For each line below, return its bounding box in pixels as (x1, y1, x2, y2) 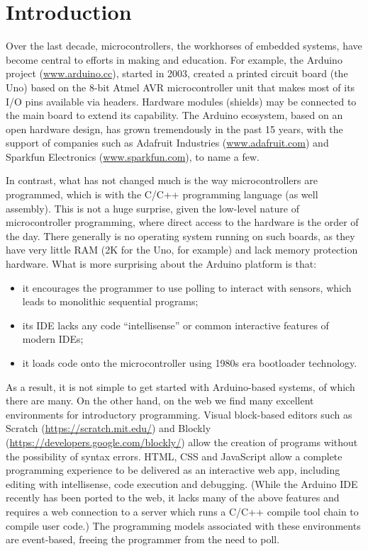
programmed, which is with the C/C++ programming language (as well (6, 187, 318, 202)
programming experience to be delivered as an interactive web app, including (6, 462, 340, 477)
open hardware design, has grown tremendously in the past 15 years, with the (6, 121, 343, 136)
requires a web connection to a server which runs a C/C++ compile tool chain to (6, 504, 359, 518)
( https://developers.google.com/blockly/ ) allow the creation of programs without (6, 434, 358, 449)
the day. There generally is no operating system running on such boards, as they (6, 228, 355, 243)
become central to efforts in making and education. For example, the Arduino (6, 52, 342, 67)
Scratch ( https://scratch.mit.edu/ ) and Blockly (6, 421, 211, 436)
